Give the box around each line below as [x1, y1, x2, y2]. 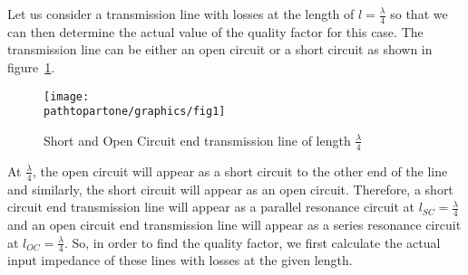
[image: [44, 90, 90, 103]
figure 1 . [7, 58, 55, 77]
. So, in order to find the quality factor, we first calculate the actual [63, 232, 441, 251]
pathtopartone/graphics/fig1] [44, 105, 226, 119]
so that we [390, 5, 448, 23]
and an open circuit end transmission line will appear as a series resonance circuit [7, 215, 462, 233]
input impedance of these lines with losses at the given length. [7, 251, 353, 270]
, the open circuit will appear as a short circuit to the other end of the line [32, 161, 448, 180]
